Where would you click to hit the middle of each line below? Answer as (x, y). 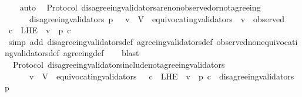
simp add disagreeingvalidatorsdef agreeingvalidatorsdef (110, 41)
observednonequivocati (257, 41)
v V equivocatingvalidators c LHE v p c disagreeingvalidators (162, 76)
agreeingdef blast (101, 53)
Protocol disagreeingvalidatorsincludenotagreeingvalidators (119, 64)
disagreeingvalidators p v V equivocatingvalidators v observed (157, 18)
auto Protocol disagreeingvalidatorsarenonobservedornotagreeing (140, 7)
